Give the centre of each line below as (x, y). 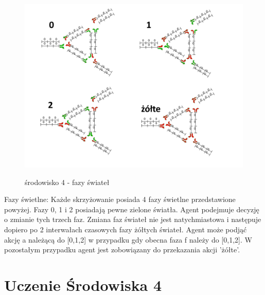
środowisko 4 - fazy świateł (67, 182)
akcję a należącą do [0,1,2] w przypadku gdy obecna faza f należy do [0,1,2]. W (128, 239)
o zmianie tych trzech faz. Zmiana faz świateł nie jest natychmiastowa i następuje (133, 219)
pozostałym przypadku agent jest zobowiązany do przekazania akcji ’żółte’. (122, 250)
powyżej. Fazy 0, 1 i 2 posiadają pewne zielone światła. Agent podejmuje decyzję (132, 209)
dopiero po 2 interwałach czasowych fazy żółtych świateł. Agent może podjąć (126, 229)
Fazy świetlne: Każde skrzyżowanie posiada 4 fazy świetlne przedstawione (120, 199)
